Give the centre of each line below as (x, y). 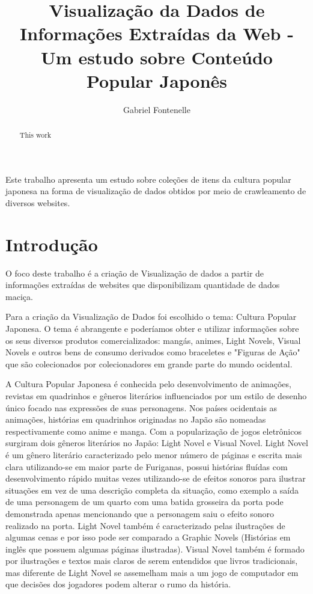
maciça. (19, 296)
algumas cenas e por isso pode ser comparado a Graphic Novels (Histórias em (148, 537)
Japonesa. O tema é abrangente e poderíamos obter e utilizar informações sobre (152, 329)
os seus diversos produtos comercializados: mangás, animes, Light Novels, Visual (153, 340)
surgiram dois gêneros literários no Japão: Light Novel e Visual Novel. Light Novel (157, 443)
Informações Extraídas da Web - (157, 33)
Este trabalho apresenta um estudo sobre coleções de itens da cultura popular (148, 179)
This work (35, 135)
